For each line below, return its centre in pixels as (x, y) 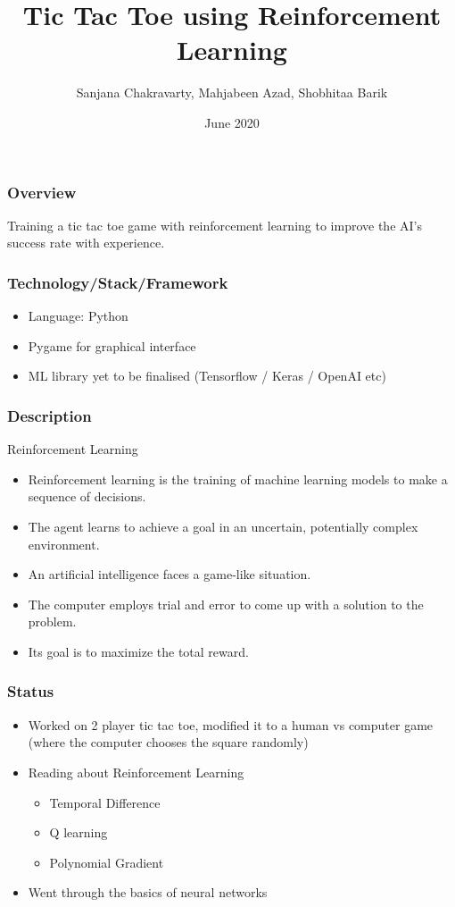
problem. (52, 621)
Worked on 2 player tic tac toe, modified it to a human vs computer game (231, 724)
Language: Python (78, 316)
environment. (64, 544)
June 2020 (232, 122)
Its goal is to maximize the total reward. (138, 651)
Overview (42, 192)
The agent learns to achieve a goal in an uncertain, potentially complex (223, 526)
